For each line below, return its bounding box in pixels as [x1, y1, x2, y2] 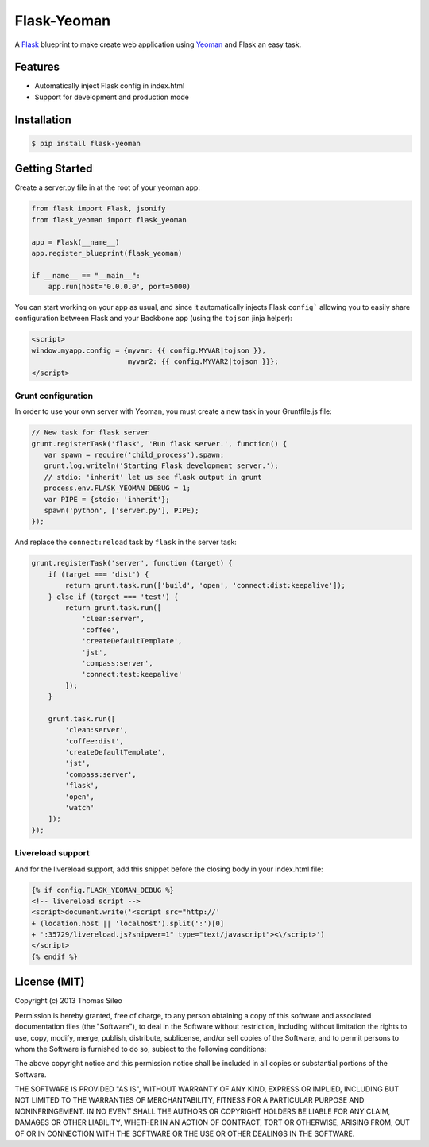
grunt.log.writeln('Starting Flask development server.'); [44, 462, 279, 470]
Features [14, 60, 60, 74]
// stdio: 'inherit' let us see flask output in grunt [44, 473, 262, 481]
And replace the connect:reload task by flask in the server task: [14, 537, 238, 547]
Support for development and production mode [34, 92, 190, 102]
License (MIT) [14, 975, 85, 989]
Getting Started [14, 162, 93, 176]
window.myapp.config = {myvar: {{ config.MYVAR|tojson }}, [31, 346, 266, 355]
